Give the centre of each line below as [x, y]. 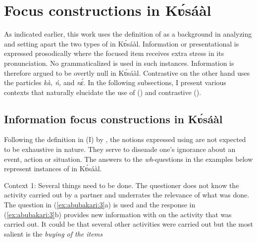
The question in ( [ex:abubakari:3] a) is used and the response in [100, 205]
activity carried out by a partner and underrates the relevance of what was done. [127, 195]
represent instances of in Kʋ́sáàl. [53, 169]
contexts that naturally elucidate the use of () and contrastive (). [103, 92]
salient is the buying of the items [53, 233]
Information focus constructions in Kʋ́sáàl [113, 119]
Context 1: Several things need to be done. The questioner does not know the [122, 185]
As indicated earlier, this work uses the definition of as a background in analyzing [128, 34]
